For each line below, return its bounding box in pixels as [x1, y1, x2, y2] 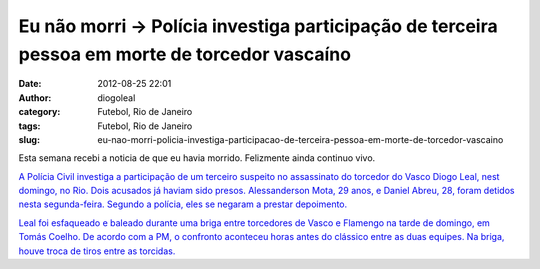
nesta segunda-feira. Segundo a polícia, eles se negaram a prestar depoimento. [18, 198, 348, 210]
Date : [18, 78, 42, 90]
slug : [18, 133, 40, 145]
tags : [18, 120, 41, 132]
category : [18, 106, 61, 118]
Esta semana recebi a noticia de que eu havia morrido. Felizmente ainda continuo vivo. [18, 152, 376, 164]
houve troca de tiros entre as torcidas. [18, 245, 176, 257]
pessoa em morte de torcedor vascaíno [18, 43, 352, 65]
